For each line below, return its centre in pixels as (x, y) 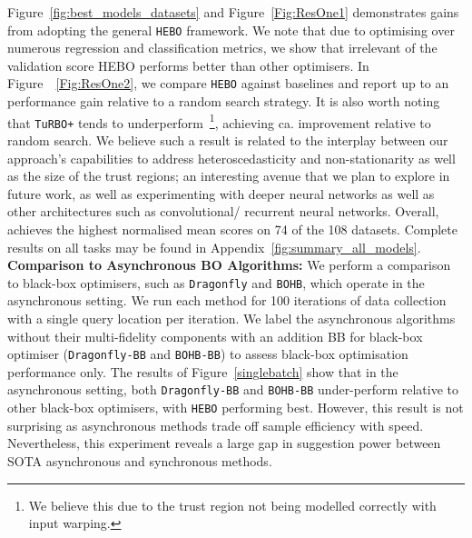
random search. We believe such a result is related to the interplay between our (228, 140)
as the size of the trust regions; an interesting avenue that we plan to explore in (229, 176)
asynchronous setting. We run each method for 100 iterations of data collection (227, 300)
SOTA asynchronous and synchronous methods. (140, 460)
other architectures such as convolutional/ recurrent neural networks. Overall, (223, 211)
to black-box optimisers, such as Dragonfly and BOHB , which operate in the (216, 282)
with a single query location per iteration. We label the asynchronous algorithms (231, 318)
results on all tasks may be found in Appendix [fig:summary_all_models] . (214, 247)
